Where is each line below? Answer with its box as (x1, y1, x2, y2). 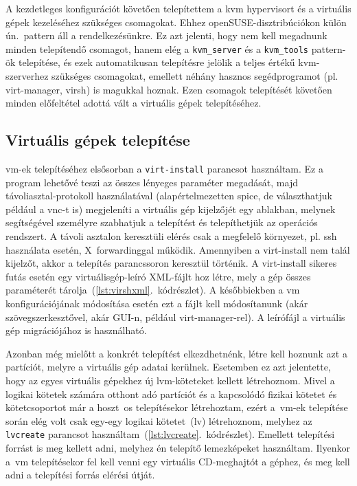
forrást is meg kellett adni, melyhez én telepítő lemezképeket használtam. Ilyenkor (5, 441, 350, 455)
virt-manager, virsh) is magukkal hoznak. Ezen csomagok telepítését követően (5, 82, 332, 96)
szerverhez (5, 69, 49, 83)
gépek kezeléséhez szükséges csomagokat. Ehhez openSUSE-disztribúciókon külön (5, 14, 347, 29)
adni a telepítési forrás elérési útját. (5, 467, 155, 482)
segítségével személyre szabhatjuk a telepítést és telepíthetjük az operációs (5, 215, 318, 230)
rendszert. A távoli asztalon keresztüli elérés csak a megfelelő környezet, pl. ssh (5, 229, 337, 243)
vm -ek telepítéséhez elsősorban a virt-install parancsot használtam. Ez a (5, 162, 323, 176)
